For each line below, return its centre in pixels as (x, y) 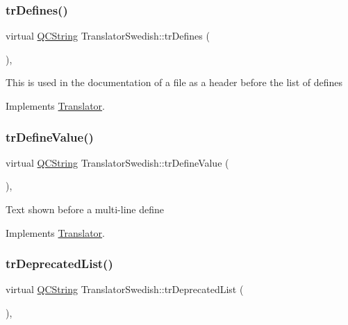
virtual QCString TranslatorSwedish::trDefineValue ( (117, 162)
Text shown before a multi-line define (85, 209)
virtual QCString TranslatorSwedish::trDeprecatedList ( (125, 289)
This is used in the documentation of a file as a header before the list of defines (174, 82)
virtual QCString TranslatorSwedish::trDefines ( (108, 36)
